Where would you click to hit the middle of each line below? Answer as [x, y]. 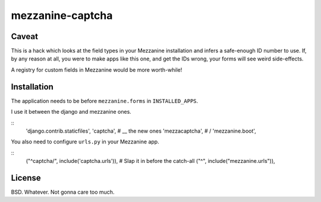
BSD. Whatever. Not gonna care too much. [63, 192]
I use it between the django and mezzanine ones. [71, 112]
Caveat [25, 36]
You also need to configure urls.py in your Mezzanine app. [85, 142]
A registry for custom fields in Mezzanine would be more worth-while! [97, 70]
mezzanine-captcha [62, 15]
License [26, 178]
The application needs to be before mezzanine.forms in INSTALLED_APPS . [105, 101]
